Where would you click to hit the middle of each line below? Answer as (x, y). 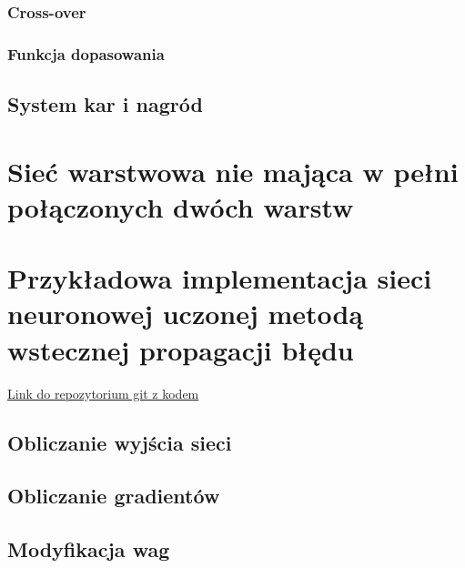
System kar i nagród (105, 104)
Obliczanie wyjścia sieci (120, 442)
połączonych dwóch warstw (181, 206)
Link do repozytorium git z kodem (103, 393)
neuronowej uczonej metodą (186, 314)
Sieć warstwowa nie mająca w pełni (233, 171)
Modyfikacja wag (89, 549)
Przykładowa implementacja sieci (220, 278)
